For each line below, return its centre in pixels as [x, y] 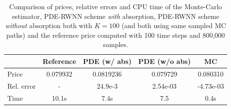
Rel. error [22, 86]
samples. [115, 44]
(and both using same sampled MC [174, 25]
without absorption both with [49, 25]
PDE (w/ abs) [107, 61]
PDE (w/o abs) [164, 61]
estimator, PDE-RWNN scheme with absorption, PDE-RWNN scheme [115, 16]
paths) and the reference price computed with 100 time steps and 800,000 [116, 35]
